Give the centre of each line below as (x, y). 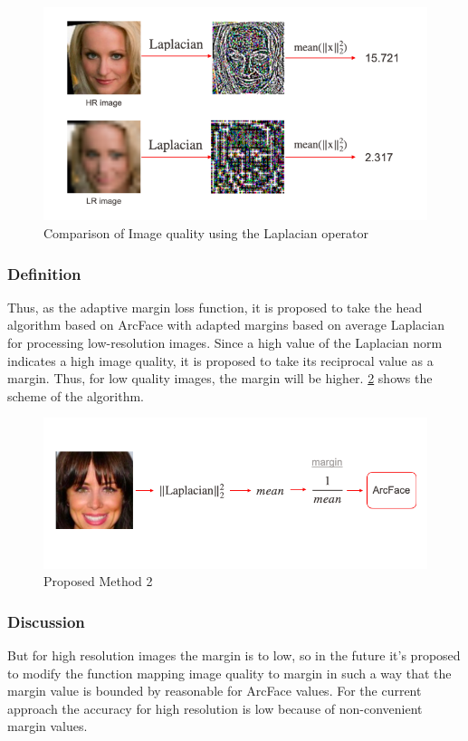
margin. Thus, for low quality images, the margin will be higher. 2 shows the (220, 378)
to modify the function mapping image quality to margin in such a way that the (229, 673)
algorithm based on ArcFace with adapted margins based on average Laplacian (226, 325)
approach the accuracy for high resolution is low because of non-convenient (215, 708)
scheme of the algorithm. (76, 395)
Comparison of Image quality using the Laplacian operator (206, 233)
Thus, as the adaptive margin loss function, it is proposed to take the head (215, 307)
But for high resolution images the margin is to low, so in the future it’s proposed (234, 655)
